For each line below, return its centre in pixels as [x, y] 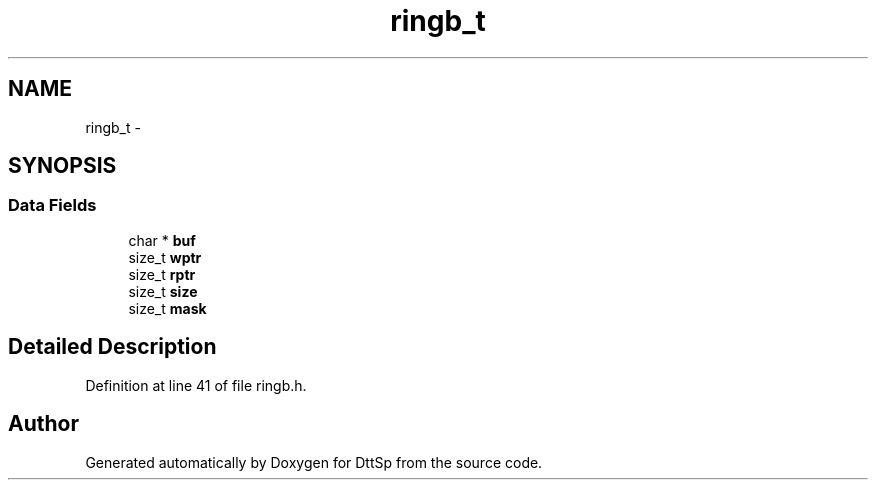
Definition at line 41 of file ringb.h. [196, 385]
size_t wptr [165, 257]
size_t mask [167, 308]
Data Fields [52, 205]
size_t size [163, 291]
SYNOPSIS [62, 166]
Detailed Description [112, 347]
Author [43, 424]
